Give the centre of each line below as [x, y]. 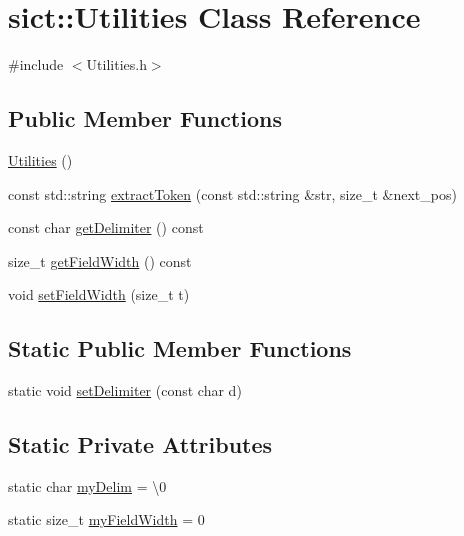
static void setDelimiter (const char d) [125, 390]
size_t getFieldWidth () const [100, 260]
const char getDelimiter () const [106, 227]
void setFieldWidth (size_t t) [99, 294]
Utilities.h [116, 64]
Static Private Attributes [140, 444]
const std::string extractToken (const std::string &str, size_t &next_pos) [232, 193]
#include [36, 64]
